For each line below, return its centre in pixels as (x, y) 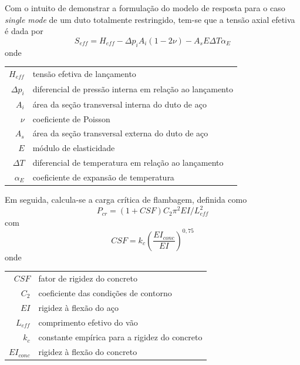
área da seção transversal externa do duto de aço (120, 133)
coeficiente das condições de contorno (105, 292)
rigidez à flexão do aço (78, 307)
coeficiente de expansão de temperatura (103, 177)
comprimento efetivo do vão (88, 322)
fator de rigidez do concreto (88, 278)
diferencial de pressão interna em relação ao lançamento (133, 89)
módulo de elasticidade (74, 148)
